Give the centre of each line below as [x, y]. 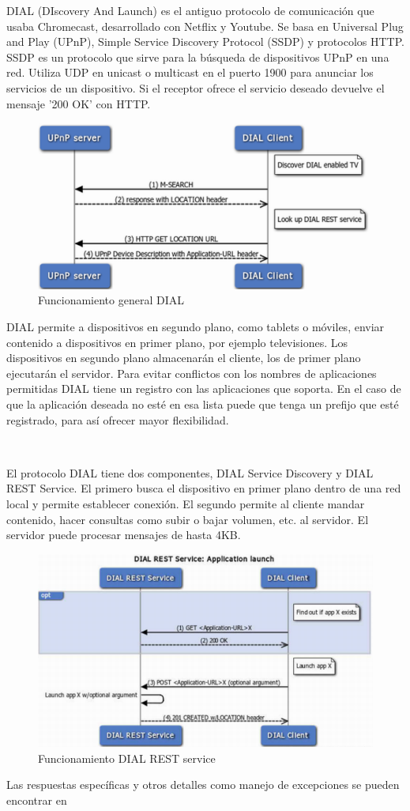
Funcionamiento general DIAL [111, 300]
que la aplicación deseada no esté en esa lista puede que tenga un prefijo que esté [203, 404]
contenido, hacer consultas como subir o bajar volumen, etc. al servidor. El [188, 519]
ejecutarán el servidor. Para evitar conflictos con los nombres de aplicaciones [192, 373]
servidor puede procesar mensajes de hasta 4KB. [124, 535]
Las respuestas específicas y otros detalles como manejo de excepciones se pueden [203, 785]
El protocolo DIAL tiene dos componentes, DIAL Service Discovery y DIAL [190, 472]
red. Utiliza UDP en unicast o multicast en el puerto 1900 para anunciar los [190, 72]
